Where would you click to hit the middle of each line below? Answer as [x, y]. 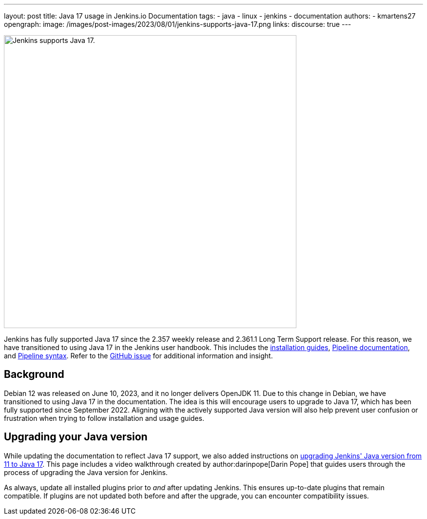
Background [34, 374]
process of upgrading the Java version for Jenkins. [86, 472]
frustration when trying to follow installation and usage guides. [104, 418]
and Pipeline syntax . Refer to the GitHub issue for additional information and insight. [138, 356]
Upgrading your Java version [76, 437]
